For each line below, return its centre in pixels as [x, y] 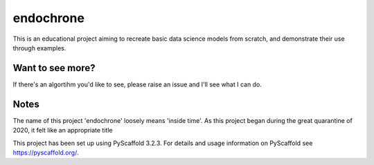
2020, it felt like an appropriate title [63, 130]
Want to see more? [54, 68]
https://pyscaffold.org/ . [46, 153]
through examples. [39, 48]
